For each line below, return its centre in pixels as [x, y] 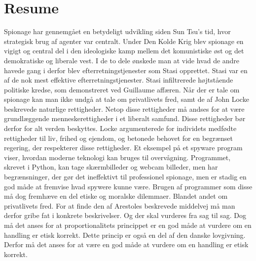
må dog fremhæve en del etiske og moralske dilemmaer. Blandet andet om [116, 196]
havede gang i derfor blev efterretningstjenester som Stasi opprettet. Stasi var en [126, 70]
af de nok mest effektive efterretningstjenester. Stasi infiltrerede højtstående [119, 80]
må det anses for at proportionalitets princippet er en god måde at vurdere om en [128, 225]
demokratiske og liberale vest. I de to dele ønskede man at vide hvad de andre [122, 60]
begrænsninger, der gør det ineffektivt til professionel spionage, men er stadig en [125, 177]
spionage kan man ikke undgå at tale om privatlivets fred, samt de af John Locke [127, 99]
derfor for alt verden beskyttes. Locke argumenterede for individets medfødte [120, 128]
